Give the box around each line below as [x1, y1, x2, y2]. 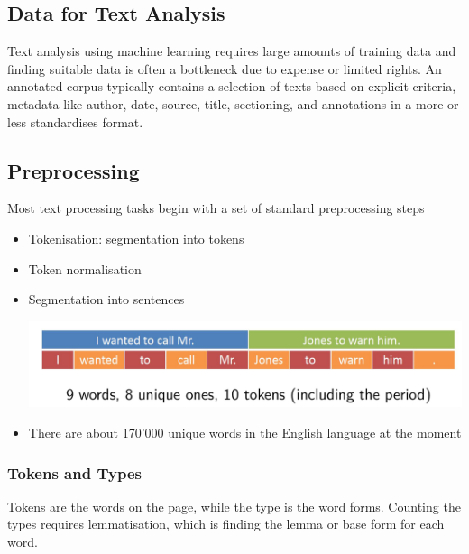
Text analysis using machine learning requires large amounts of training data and [7, 42, 456, 60]
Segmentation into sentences [28, 290, 185, 309]
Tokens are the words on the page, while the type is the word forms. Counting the [7, 496, 461, 515]
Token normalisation [28, 259, 142, 278]
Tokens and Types [7, 461, 142, 484]
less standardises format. [7, 112, 143, 131]
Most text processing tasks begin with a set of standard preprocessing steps [7, 199, 425, 217]
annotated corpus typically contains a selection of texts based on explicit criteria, [7, 77, 456, 96]
